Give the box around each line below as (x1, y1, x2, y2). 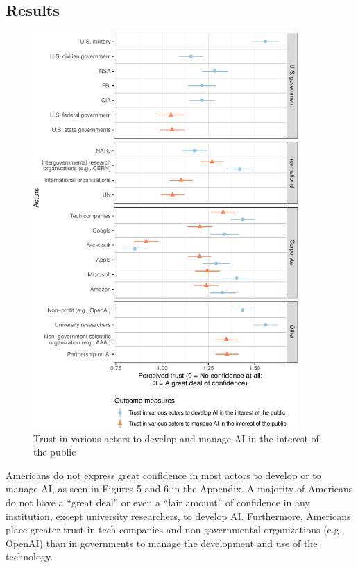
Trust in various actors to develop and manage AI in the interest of (33, 431, 319, 445)
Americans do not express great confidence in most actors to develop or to (6, 467, 321, 482)
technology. (6, 549, 53, 564)
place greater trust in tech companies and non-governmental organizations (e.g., (6, 522, 345, 537)
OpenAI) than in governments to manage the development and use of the (6, 535, 318, 550)
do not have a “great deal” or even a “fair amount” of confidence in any (6, 495, 310, 510)
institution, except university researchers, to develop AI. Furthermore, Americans (6, 508, 351, 523)
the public (33, 444, 76, 459)
